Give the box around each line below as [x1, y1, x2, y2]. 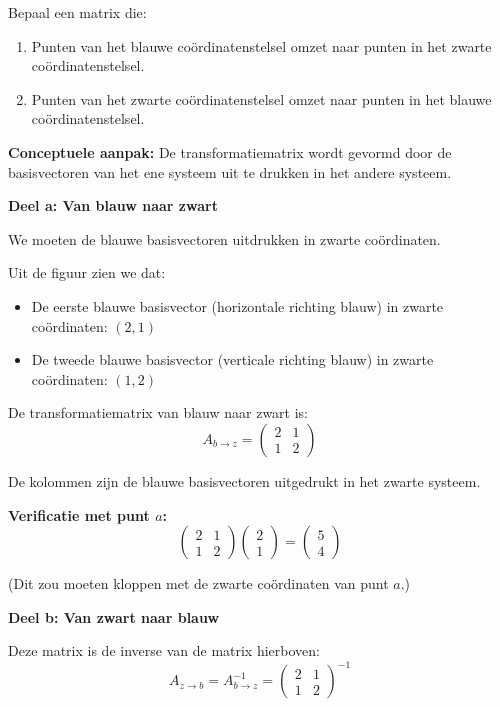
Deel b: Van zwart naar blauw [8, 606, 220, 627]
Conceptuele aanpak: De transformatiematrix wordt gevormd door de [8, 141, 452, 162]
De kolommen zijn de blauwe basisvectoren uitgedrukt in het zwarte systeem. [8, 470, 481, 491]
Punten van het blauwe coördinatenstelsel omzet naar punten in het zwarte [31, 35, 492, 56]
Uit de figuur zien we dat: [8, 262, 166, 283]
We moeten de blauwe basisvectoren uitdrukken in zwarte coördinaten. [8, 228, 441, 249]
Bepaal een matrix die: [8, 2, 147, 22]
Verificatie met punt [8, 504, 150, 525]
